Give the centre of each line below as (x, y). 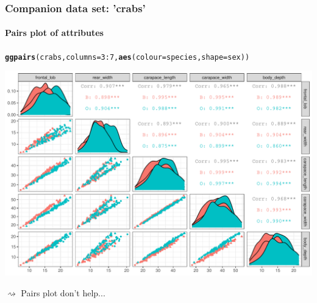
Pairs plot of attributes (54, 33)
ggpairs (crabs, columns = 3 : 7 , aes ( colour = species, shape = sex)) (127, 57)
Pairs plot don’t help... (63, 292)
